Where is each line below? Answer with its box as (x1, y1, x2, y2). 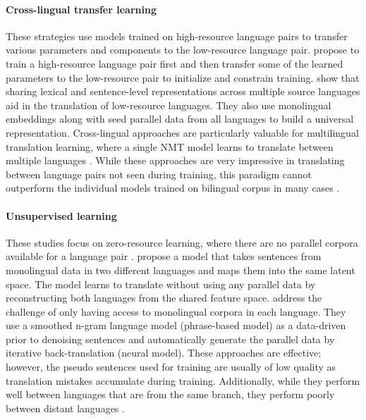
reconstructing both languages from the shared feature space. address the (6, 290, 322, 305)
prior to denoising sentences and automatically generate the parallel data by (6, 331, 335, 346)
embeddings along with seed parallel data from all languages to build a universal (6, 111, 354, 126)
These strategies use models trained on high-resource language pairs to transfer (6, 28, 348, 43)
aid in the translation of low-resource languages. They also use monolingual (6, 97, 331, 112)
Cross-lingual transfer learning (6, 1, 157, 16)
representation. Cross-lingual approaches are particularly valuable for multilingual (6, 125, 359, 140)
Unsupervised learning (6, 208, 117, 223)
